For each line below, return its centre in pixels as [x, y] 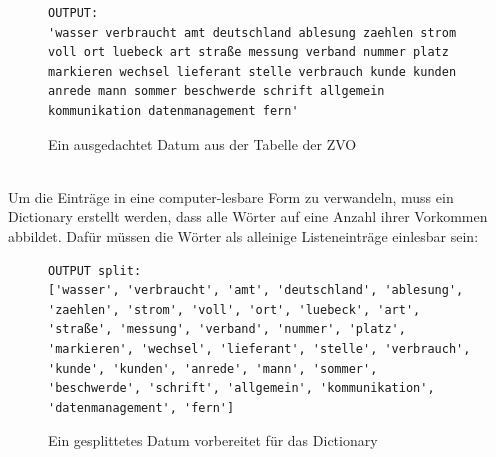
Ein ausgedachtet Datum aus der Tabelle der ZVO [202, 143]
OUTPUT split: [95, 270]
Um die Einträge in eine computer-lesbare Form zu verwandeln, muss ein [231, 196]
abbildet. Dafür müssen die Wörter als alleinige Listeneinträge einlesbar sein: [243, 235]
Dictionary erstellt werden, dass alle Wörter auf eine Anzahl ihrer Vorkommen [248, 216]
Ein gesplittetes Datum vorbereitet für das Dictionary [213, 440]
